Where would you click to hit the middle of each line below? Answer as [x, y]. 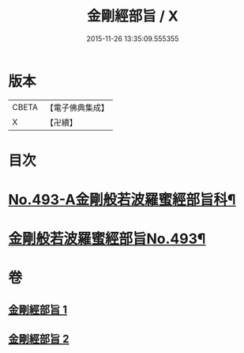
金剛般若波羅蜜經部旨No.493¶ [107, 239]
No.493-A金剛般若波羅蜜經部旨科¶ [122, 200]
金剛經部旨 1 [38, 309]
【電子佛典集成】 [77, 108]
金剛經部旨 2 [39, 339]
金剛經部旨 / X [133, 16]
